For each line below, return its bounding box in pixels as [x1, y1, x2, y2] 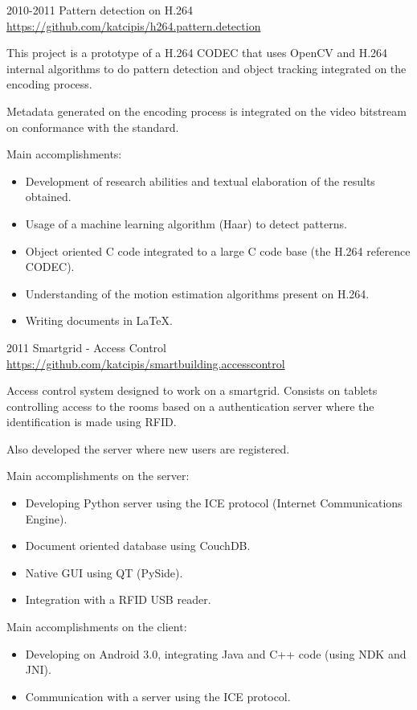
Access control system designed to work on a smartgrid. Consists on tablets [6, 382, 378, 399]
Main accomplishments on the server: [6, 467, 190, 484]
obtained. [25, 188, 72, 205]
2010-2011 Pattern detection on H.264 [6, 2, 194, 18]
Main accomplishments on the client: [6, 618, 187, 635]
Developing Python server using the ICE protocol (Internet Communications [25, 495, 403, 511]
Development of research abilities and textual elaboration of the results [25, 172, 375, 189]
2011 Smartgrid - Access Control [6, 339, 166, 355]
